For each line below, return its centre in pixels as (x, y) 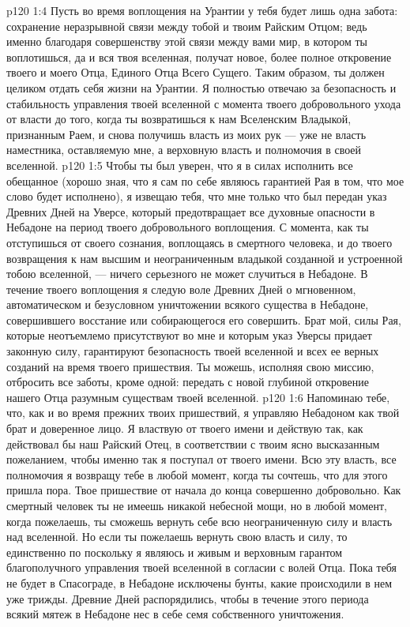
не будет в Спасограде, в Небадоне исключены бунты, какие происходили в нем (199, 582)
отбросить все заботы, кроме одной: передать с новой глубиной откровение (188, 382)
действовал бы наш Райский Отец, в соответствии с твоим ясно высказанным (193, 443)
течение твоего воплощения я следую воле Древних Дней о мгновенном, (181, 289)
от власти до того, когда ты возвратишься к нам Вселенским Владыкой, (179, 119)
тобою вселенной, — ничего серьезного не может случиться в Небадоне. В (187, 274)
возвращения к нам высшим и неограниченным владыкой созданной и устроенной (205, 258)
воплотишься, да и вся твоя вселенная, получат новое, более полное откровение (199, 56)
